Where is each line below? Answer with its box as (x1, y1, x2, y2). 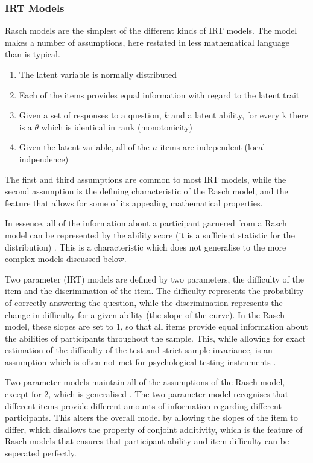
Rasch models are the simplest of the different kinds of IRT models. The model (5, 24, 297, 37)
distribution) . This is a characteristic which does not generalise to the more (5, 240, 286, 253)
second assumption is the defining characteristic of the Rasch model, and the (5, 185, 288, 197)
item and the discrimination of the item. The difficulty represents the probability (5, 284, 304, 297)
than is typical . (5, 48, 60, 60)
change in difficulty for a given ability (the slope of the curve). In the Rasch (5, 308, 285, 321)
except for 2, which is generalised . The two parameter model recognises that (5, 388, 289, 400)
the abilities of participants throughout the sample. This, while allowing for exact (5, 331, 306, 344)
